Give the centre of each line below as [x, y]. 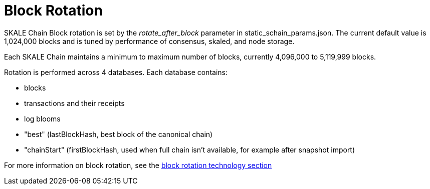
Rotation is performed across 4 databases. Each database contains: [116, 72]
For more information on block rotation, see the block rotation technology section [138, 165]
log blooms [42, 118]
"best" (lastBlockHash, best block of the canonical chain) [119, 134]
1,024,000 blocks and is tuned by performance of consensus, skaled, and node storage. [149, 41]
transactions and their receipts [74, 103]
